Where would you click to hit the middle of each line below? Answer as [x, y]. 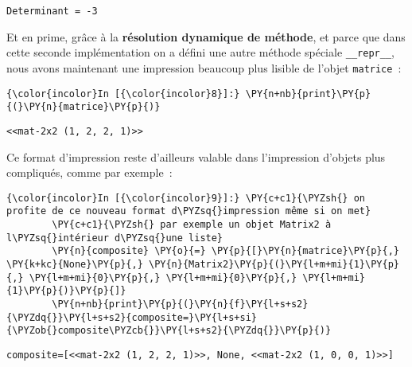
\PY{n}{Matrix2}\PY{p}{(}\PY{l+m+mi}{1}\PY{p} [274, 264]
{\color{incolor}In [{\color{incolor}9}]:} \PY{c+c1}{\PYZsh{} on [186, 198]
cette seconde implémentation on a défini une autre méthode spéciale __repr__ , [200, 52]
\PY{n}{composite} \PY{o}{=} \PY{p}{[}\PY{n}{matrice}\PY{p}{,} [225, 251]
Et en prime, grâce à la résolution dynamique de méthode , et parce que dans [206, 36]
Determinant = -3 [52, 11]
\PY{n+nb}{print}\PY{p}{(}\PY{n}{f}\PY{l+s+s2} [180, 304]
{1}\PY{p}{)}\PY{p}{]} [66, 291]
